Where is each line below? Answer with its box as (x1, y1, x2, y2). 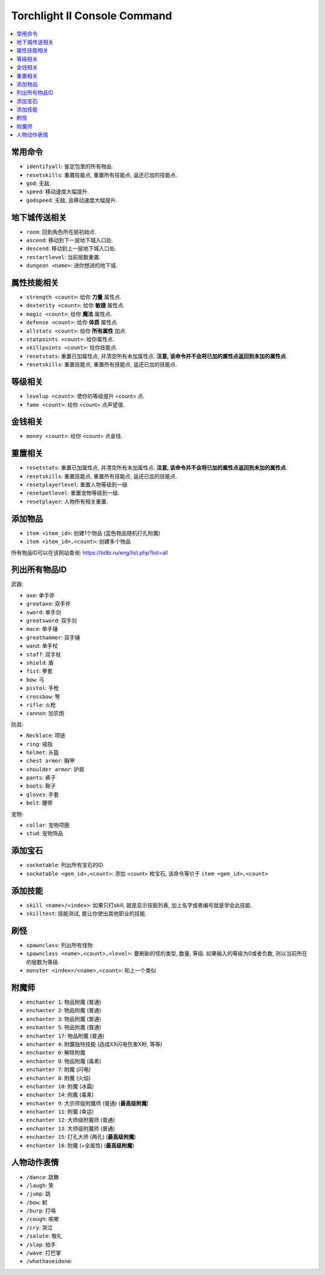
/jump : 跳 (26, 1190, 51, 1197)
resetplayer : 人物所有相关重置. (26, 498, 108, 505)
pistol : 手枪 (26, 684, 60, 692)
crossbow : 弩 (26, 693, 60, 700)
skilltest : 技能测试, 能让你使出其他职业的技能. (26, 910, 147, 917)
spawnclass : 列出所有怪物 (26, 941, 93, 948)
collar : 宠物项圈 (26, 821, 70, 829)
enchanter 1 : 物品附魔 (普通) (26, 998, 102, 1006)
